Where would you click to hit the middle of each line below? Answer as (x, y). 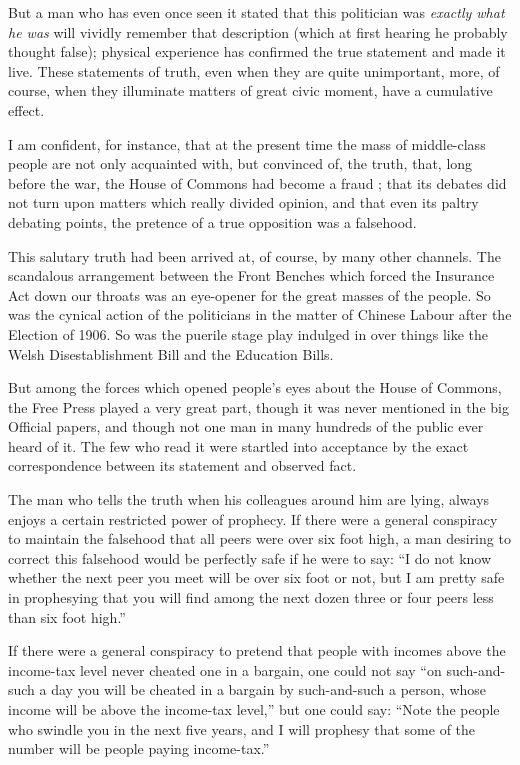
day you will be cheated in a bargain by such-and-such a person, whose (269, 689)
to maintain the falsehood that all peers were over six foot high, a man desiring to (259, 538)
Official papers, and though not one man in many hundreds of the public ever (246, 426)
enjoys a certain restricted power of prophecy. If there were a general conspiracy (253, 518)
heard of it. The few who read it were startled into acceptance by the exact (238, 445)
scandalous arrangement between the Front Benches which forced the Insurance (251, 275)
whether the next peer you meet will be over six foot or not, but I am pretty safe (256, 577)
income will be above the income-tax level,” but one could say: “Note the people (254, 709)
